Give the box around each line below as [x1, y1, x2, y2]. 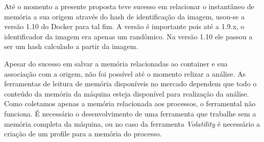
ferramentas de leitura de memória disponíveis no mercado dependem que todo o [4, 78, 257, 89]
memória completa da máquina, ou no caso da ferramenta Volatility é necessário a [4, 118, 260, 129]
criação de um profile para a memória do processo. [4, 128, 162, 139]
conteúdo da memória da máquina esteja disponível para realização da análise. [4, 88, 249, 99]
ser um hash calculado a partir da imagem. [4, 41, 138, 52]
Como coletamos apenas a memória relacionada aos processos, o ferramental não [4, 98, 256, 109]
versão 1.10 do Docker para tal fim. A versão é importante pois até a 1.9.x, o [4, 21, 245, 32]
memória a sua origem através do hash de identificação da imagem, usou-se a [4, 11, 245, 21]
